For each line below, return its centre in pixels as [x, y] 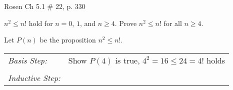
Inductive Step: [34, 77]
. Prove [126, 23]
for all [173, 23]
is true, [127, 60]
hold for [41, 23]
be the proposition [68, 40]
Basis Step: [27, 60]
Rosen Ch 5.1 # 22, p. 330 [45, 6]
